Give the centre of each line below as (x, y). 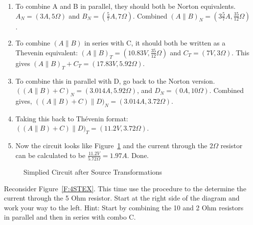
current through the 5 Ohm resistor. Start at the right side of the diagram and (122, 198)
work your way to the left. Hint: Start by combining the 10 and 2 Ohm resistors (124, 207)
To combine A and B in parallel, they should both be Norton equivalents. (126, 6)
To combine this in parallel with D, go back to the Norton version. (115, 80)
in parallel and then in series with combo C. (70, 217)
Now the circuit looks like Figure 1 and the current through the (111, 146)
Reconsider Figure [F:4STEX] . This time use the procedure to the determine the (125, 188)
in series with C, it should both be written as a (155, 43)
